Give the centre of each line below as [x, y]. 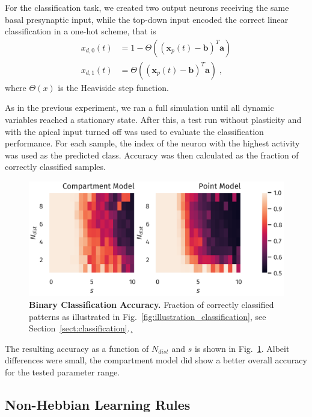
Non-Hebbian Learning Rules [98, 405]
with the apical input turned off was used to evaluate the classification [134, 131]
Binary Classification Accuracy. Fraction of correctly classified [151, 305]
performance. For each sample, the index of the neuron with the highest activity [152, 143]
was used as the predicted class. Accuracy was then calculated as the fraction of [152, 155]
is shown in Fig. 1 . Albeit [242, 348]
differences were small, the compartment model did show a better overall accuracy [156, 360]
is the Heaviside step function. [113, 87]
